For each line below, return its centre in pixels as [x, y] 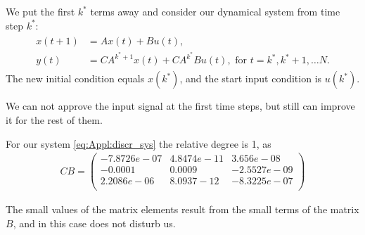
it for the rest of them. [54, 119]
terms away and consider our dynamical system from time [215, 11]
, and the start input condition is [251, 78]
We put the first [40, 11]
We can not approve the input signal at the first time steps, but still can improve [180, 106]
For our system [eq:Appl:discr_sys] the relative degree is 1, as [139, 143]
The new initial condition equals [75, 78]
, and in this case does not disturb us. [94, 223]
